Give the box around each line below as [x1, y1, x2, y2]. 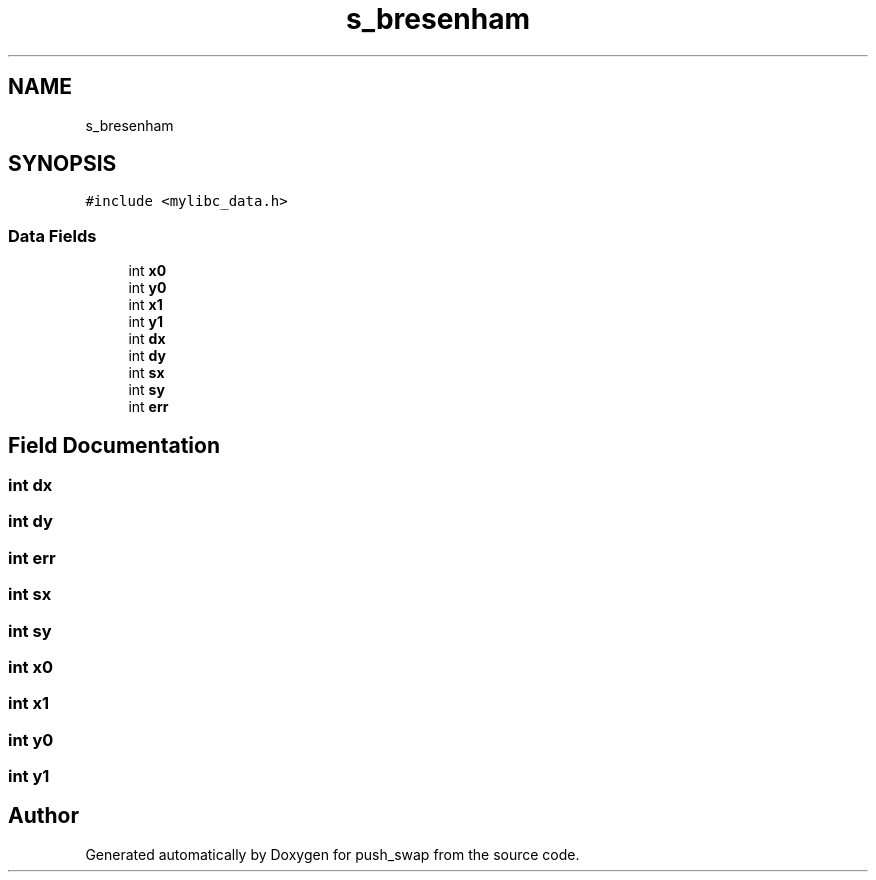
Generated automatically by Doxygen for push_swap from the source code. [85, 845, 580, 863]
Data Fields [8, 225, 97, 246]
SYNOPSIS [8, 151, 117, 177]
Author [8, 803, 79, 829]
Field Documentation [8, 432, 220, 458]
